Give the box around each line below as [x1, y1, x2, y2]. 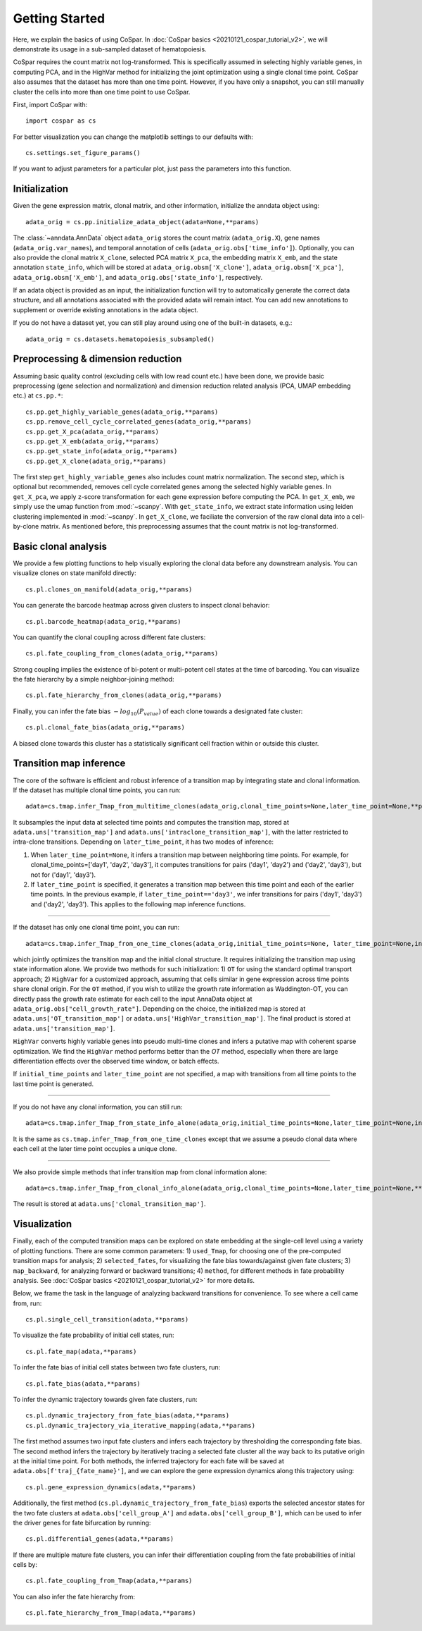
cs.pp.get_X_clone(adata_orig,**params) [25, 457, 167, 465]
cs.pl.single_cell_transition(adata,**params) [25, 1315, 189, 1324]
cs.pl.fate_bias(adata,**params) [25, 1379, 141, 1388]
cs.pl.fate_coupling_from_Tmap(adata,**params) [25, 1577, 193, 1585]
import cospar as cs [25, 117, 96, 125]
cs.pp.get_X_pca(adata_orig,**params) [25, 427, 160, 436]
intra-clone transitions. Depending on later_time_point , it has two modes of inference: [13, 837, 274, 846]
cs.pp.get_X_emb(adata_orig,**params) [25, 437, 160, 445]
